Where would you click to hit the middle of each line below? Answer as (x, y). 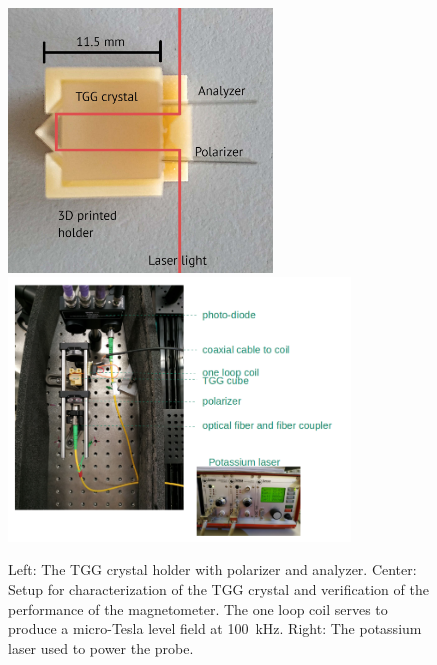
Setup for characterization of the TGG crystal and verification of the (218, 588)
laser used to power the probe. (101, 647)
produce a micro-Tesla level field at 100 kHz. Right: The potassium (215, 628)
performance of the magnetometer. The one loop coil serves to (198, 608)
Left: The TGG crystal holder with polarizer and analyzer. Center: (212, 569)
